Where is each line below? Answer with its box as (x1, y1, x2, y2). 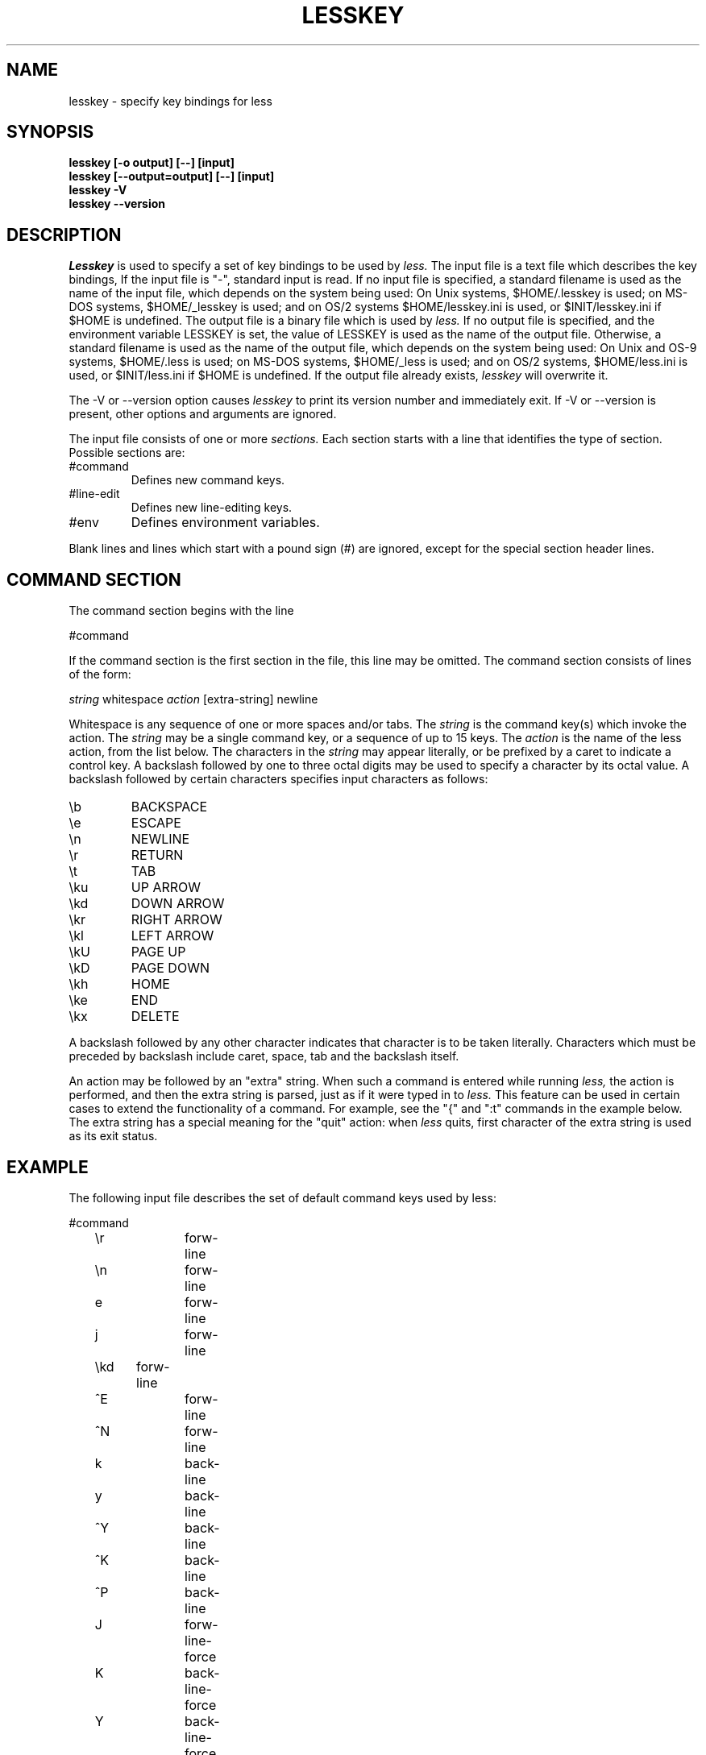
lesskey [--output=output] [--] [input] (69, 169, 275, 184)
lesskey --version (69, 197, 166, 211)
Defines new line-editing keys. (131, 500, 293, 515)
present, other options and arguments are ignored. (69, 407, 337, 421)
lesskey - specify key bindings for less (69, 93, 272, 108)
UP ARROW (131, 879, 201, 896)
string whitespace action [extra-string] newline (69, 692, 318, 707)
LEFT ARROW (131, 927, 214, 944)
